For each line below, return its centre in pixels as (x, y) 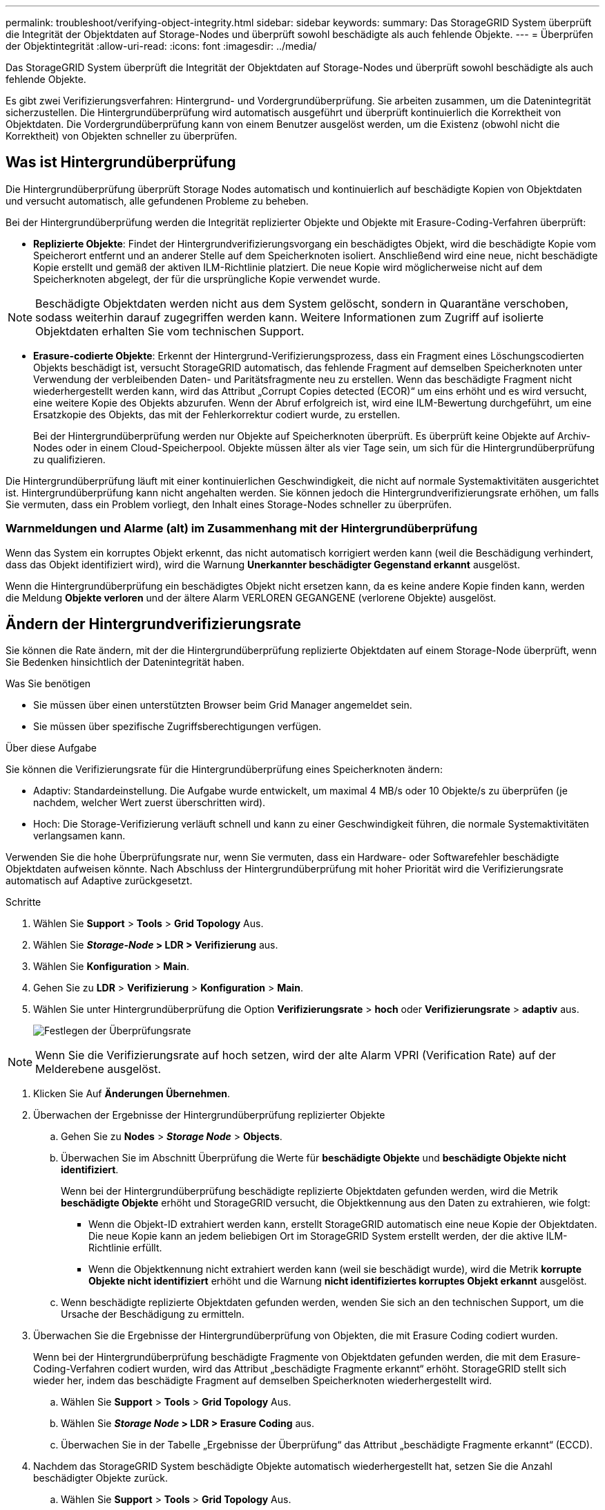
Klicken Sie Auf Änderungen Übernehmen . (132, 1094)
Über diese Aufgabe (51, 748)
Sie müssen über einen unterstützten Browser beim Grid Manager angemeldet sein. (223, 705)
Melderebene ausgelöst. (98, 1069)
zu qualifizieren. (69, 459)
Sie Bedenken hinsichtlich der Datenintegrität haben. (125, 662)
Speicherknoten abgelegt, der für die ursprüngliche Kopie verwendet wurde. (207, 279)
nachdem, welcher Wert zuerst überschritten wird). (150, 803)
